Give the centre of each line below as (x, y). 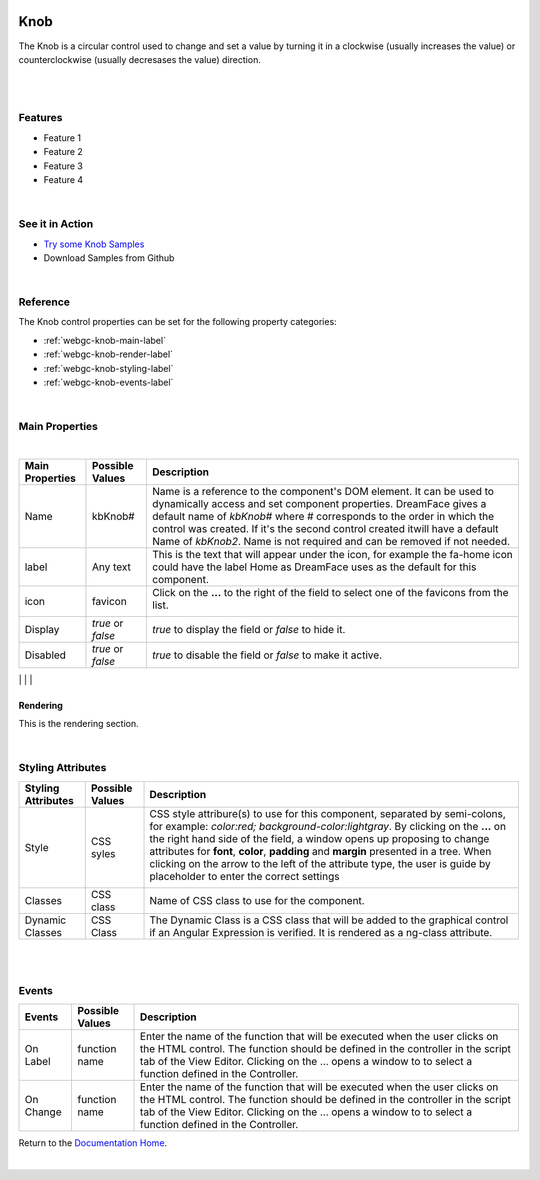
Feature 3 (63, 166)
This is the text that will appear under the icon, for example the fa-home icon (332, 554)
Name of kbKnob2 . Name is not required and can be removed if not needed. (330, 541)
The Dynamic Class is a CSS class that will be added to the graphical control (329, 920)
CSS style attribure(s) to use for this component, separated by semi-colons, (328, 813)
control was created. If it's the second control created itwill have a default (325, 528)
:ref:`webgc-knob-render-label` (108, 354)
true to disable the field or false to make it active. (267, 655)
